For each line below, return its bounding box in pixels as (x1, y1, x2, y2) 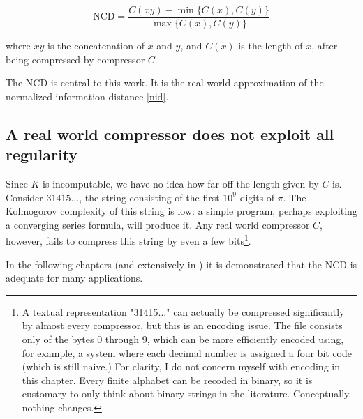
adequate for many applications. (6, 271, 143, 285)
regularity (6, 144, 78, 165)
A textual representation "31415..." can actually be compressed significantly (22, 304, 345, 319)
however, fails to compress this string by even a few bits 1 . (6, 231, 251, 248)
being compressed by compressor (6, 52, 145, 66)
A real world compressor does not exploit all (6, 123, 334, 144)
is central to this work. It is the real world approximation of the (50, 75, 324, 90)
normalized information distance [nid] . (6, 89, 169, 103)
